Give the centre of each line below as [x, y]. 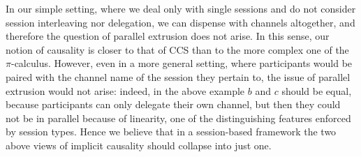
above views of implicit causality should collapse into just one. [139, 145]
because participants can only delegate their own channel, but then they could [173, 104]
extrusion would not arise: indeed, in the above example [125, 90]
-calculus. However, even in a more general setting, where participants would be [182, 63]
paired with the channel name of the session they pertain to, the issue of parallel [178, 76]
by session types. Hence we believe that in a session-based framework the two [171, 132]
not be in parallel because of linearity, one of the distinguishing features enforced [178, 118]
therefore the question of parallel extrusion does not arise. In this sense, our [168, 36]
